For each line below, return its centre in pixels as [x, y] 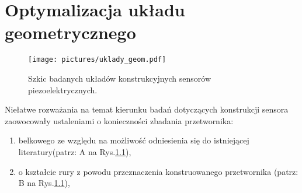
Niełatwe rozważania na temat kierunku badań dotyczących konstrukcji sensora [147, 109]
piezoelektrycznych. [63, 90]
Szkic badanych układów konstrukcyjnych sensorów [120, 78]
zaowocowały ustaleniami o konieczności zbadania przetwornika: [119, 120]
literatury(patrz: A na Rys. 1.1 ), [75, 151]
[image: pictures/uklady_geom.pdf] [97, 60]
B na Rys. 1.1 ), [44, 183]
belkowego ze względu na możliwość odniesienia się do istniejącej [134, 140]
